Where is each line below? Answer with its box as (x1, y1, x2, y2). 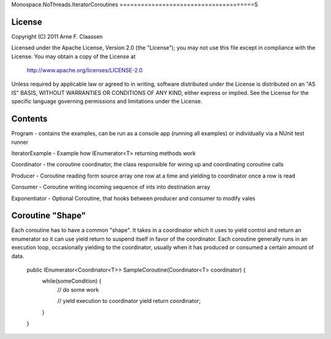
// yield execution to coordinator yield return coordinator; (57, 297, 201, 305)
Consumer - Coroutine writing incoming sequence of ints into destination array (11, 184, 211, 191)
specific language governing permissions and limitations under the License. (11, 98, 202, 105)
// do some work (57, 286, 99, 293)
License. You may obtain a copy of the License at (11, 53, 136, 60)
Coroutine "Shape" (11, 210, 86, 221)
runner (11, 138, 29, 146)
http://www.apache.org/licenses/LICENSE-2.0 (26, 67, 143, 74)
